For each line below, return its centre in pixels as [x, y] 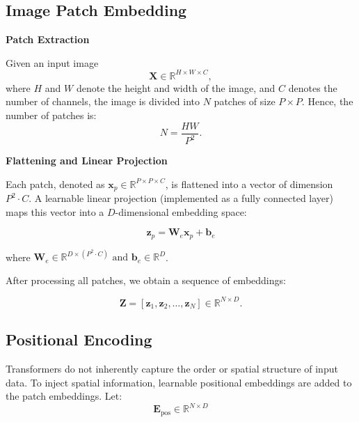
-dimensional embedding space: [181, 211]
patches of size [245, 101]
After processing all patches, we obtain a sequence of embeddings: [146, 280]
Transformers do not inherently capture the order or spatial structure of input [172, 369]
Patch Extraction [48, 39]
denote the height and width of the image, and [176, 87]
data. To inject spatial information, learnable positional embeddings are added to [179, 382]
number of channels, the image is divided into [103, 101]
